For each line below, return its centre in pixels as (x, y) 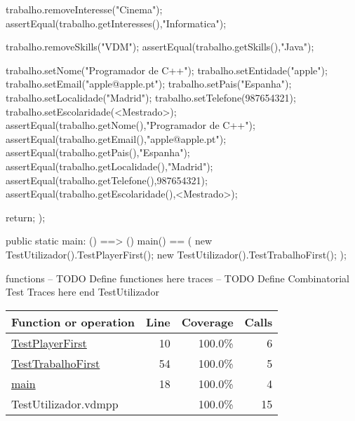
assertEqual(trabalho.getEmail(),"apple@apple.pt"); (116, 138)
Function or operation (73, 322)
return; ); (26, 217)
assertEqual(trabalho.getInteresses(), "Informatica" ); (116, 23)
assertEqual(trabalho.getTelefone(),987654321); (107, 180)
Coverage (207, 322)
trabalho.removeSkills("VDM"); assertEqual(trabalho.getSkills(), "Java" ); (160, 47)
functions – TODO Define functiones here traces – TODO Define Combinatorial (177, 278)
